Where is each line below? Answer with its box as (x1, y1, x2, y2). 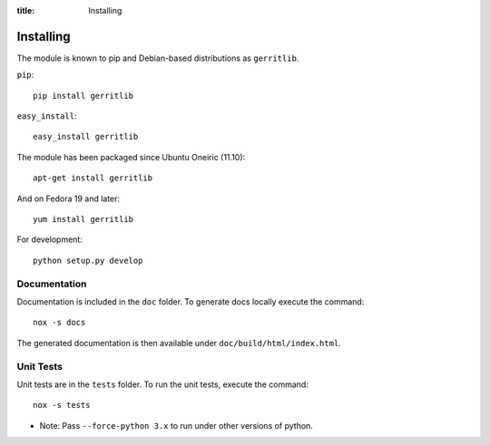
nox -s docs (33, 317, 86, 328)
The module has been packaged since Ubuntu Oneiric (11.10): (16, 151, 246, 162)
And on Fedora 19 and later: (16, 193, 121, 204)
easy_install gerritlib (33, 131, 139, 142)
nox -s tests (33, 400, 91, 411)
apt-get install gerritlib (33, 173, 153, 183)
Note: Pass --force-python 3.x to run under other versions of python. (39, 420, 313, 430)
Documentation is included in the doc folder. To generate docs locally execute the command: (16, 295, 365, 307)
